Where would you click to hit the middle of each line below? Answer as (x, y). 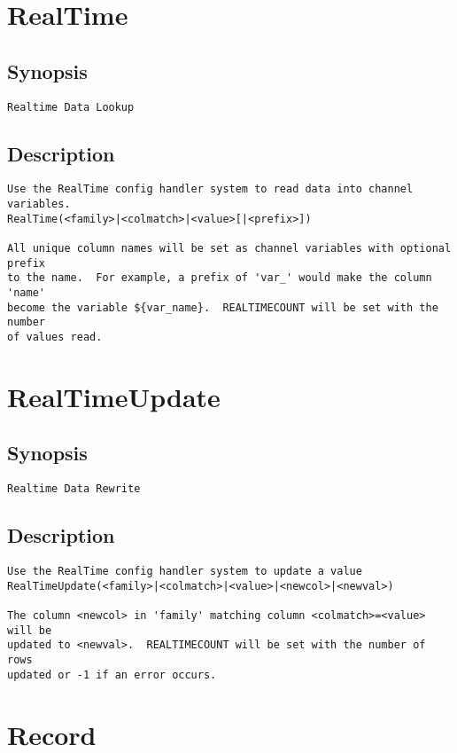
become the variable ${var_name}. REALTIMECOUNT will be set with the (223, 307)
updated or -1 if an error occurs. (112, 675)
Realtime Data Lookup (71, 107)
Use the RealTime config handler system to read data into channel (210, 189)
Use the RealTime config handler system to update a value (185, 572)
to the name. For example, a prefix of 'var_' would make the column (220, 278)
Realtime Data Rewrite (74, 489)
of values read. (55, 337)
